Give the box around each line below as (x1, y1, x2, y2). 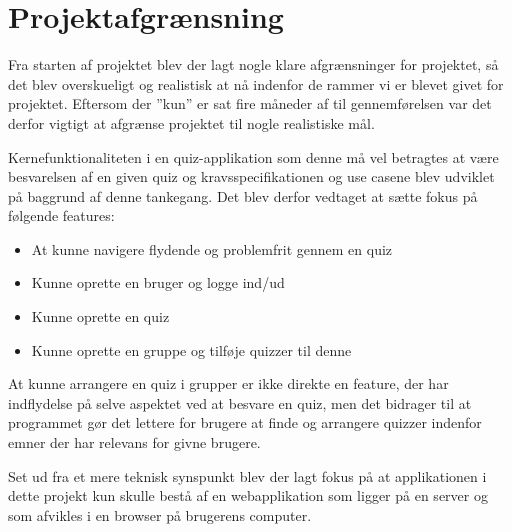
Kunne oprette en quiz (31, 306, 170, 327)
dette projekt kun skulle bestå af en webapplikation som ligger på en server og (8, 485, 488, 506)
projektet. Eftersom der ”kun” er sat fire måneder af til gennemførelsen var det (8, 93, 492, 114)
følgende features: (8, 205, 115, 226)
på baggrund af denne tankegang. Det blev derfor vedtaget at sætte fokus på (8, 185, 478, 206)
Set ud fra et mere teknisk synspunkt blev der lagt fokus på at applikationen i (8, 465, 487, 486)
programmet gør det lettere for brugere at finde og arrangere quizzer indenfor (8, 412, 482, 433)
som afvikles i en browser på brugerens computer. (8, 504, 312, 525)
